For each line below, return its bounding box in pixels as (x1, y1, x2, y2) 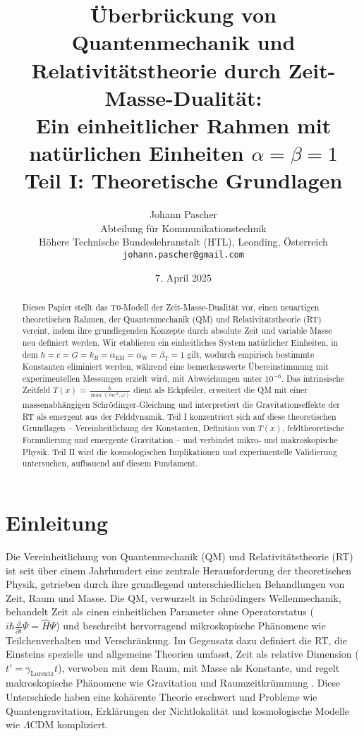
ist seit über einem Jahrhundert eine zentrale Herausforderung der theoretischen (6, 562, 352, 577)
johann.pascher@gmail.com (123, 250, 244, 260)
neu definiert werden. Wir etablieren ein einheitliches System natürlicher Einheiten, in (22, 337, 339, 349)
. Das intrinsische (281, 372, 345, 384)
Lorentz (30, 670, 54, 678)
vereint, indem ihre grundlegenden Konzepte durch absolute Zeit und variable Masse (22, 325, 332, 337)
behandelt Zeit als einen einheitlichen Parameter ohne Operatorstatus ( (6, 604, 314, 619)
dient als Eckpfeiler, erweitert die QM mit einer (133, 384, 308, 396)
